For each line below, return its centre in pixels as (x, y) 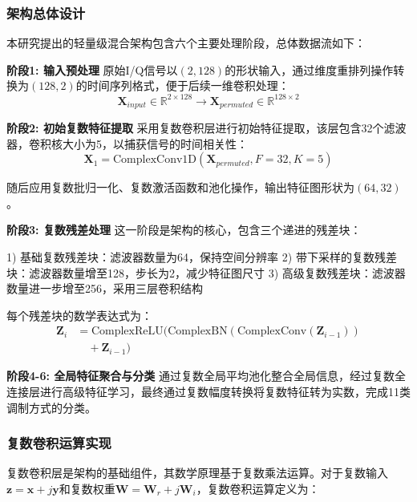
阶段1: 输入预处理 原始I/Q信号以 (92, 69)
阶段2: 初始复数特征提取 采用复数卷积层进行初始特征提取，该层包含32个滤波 (206, 127)
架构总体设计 (46, 12)
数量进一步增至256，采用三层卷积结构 (105, 288)
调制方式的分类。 (51, 407)
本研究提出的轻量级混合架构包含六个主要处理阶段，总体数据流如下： (186, 43)
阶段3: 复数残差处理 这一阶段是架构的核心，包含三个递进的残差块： (184, 230)
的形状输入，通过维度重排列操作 (309, 69)
